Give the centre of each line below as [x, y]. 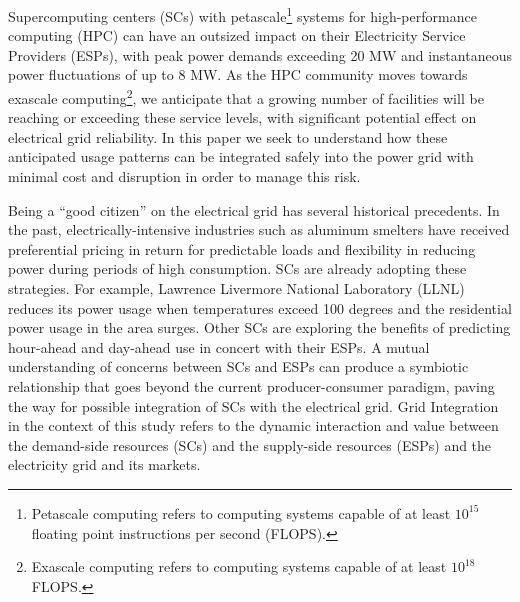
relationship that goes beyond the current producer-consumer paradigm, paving [251, 386]
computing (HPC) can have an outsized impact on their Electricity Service [237, 35]
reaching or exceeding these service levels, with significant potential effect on [242, 117]
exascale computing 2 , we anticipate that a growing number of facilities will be [246, 96]
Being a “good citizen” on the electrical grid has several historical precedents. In [254, 209]
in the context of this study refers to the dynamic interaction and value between [253, 425]
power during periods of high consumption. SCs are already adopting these [237, 268]
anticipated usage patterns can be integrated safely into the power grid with [241, 156]
